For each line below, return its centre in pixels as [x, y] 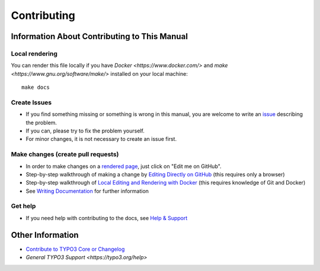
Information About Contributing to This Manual [99, 36]
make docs [36, 88]
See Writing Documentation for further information [87, 191]
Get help [23, 206]
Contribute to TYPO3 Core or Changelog [75, 249]
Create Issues [31, 102]
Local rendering [34, 53]
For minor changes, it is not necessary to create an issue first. [101, 139]
